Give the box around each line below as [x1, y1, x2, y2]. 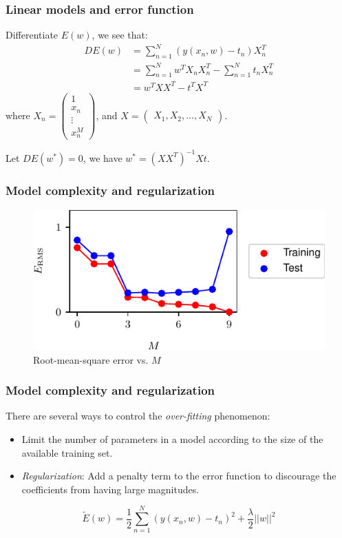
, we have [83, 150, 122, 165]
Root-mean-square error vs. [33, 352, 149, 366]
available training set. [21, 445, 113, 459]
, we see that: [92, 28, 148, 42]
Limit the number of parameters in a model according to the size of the [21, 431, 323, 446]
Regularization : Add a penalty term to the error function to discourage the [21, 468, 336, 483]
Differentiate [6, 28, 58, 42]
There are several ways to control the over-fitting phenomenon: [6, 408, 270, 423]
